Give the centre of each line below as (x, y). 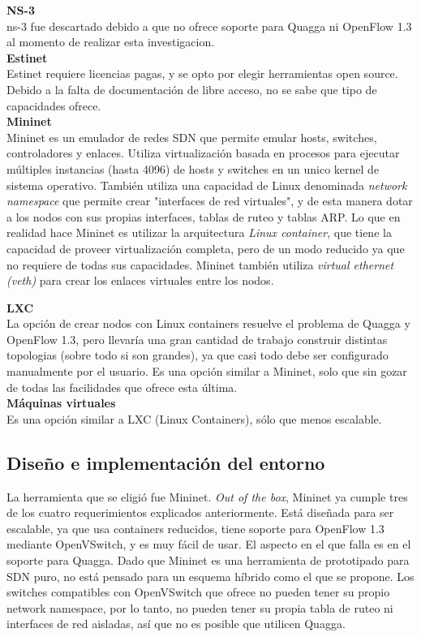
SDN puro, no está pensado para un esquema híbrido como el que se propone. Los (210, 576)
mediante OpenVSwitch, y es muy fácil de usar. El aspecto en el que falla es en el (209, 544)
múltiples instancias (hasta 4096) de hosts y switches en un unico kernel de (193, 168)
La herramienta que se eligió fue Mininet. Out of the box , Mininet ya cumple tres (207, 496)
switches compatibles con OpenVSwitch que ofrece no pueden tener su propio (198, 592)
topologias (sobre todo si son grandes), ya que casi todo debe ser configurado (198, 355)
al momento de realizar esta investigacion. (111, 42)
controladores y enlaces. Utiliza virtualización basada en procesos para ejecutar (203, 153)
